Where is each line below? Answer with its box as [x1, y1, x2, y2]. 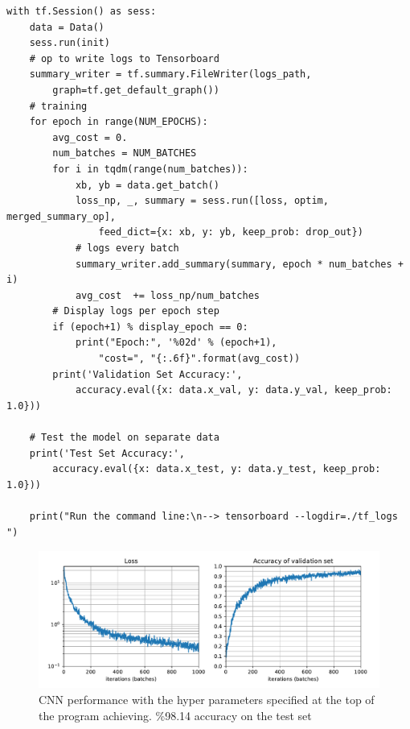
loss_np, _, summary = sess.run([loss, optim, [75, 195, 329, 207]
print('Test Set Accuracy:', [29, 447, 185, 459]
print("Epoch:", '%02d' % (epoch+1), [75, 337, 277, 349]
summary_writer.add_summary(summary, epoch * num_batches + [75, 258, 404, 270]
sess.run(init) [29, 37, 110, 49]
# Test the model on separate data [29, 432, 219, 444]
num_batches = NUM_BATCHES [52, 147, 197, 159]
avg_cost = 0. [52, 131, 128, 143]
